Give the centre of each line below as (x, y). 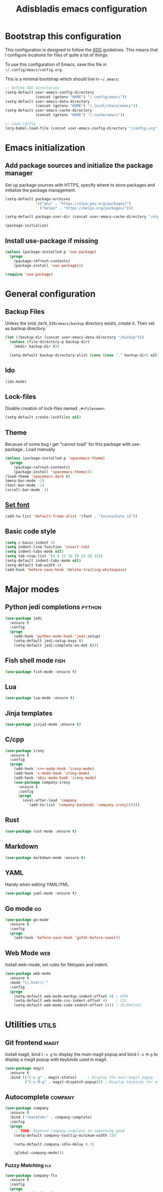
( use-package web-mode (28, 974)
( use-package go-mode (27, 920)
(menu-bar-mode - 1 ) (25, 481)
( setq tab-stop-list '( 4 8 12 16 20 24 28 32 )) (54, 556)
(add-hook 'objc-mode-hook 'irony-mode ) (55, 778)
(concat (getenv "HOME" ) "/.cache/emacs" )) (80, 115)
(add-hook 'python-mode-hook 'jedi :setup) (57, 636)
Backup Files (25, 311)
